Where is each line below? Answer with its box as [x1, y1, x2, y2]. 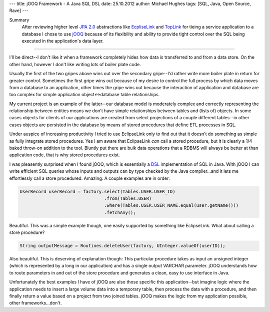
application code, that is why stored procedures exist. [9, 152, 120, 158]
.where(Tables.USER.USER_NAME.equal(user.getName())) [104, 203, 239, 208]
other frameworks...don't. [9, 300, 62, 306]
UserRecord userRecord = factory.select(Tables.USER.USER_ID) [19, 188, 175, 194]
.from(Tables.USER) [104, 195, 152, 201]
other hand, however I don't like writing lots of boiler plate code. [9, 61, 141, 67]
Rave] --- [9, 8, 28, 14]
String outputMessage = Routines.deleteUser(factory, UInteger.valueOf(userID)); [19, 243, 226, 249]
